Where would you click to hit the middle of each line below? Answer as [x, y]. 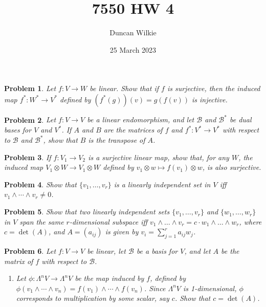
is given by [122, 232]
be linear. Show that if [124, 88]
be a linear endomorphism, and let [141, 119]
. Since [155, 288]
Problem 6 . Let [30, 251]
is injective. [209, 99]
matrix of [19, 261]
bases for [18, 129]
